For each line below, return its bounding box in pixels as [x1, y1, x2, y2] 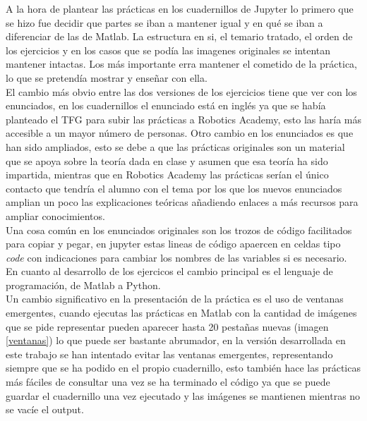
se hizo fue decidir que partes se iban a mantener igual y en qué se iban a [6, 15, 323, 30]
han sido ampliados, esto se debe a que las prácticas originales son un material [6, 139, 345, 154]
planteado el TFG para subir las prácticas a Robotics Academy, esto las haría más [6, 111, 361, 126]
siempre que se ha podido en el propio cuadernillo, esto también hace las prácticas [6, 360, 361, 375]
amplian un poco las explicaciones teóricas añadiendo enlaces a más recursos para [6, 195, 359, 209]
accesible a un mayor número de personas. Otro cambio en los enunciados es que [6, 126, 354, 140]
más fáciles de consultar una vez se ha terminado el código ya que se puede [6, 374, 330, 389]
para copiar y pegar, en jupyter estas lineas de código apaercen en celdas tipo [6, 236, 341, 251]
